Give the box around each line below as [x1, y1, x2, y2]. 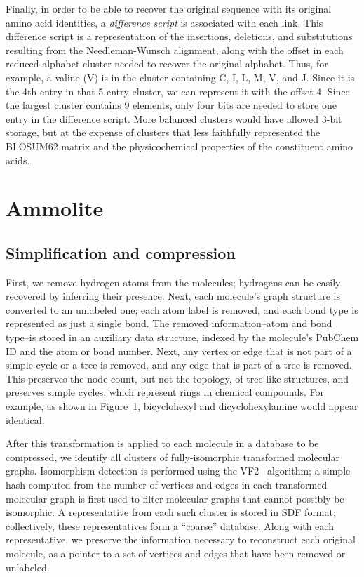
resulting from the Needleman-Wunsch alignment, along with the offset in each [6, 42, 344, 57]
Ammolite [6, 194, 104, 223]
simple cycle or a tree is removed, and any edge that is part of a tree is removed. [6, 357, 352, 372]
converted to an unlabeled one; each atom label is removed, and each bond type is [6, 302, 358, 317]
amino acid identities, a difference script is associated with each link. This [6, 15, 323, 29]
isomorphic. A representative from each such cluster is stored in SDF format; [6, 505, 336, 519]
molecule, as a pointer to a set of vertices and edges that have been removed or [6, 545, 346, 560]
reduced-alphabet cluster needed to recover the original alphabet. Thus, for [6, 56, 328, 71]
